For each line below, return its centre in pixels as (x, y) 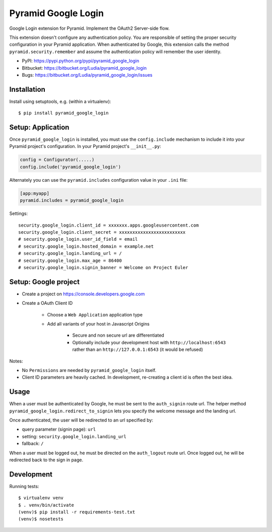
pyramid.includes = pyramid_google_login (72, 200)
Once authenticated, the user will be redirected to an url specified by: (81, 420)
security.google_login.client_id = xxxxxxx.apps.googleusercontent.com (109, 225)
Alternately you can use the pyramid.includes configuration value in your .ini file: (98, 180)
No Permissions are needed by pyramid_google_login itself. (89, 370)
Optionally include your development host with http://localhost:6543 (149, 342)
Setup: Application (39, 127)
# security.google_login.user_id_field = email (78, 239)
